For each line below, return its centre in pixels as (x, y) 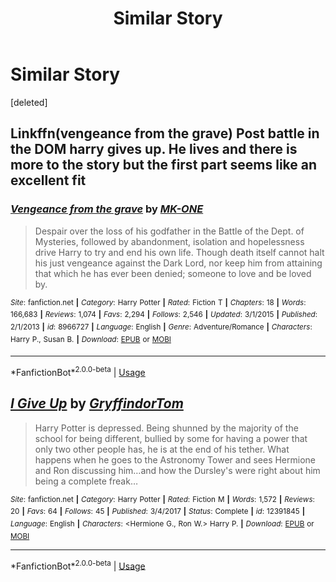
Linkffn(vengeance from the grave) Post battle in (165, 133)
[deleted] (29, 102)
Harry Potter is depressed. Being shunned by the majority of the (166, 428)
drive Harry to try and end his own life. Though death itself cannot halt (179, 252)
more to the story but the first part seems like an (164, 165)
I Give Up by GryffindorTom (97, 403)
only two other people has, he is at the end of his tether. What (162, 449)
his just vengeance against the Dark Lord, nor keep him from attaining (178, 263)
